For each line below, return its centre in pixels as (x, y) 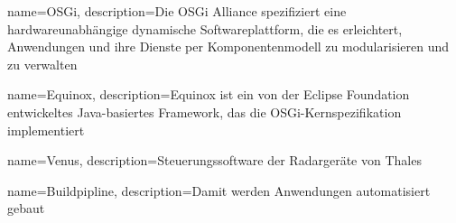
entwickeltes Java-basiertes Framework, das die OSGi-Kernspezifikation (205, 111)
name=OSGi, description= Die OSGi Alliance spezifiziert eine (177, 11)
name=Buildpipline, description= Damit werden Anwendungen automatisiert (219, 190)
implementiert (46, 130)
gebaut (26, 208)
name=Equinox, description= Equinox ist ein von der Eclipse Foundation (209, 94)
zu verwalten (42, 64)
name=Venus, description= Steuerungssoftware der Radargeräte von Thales (214, 160)
